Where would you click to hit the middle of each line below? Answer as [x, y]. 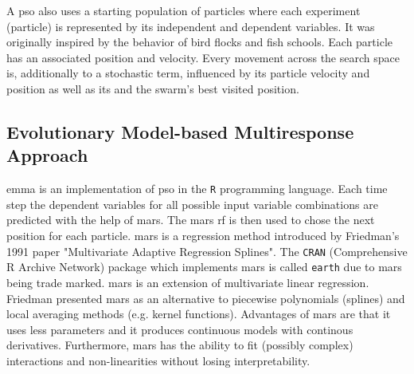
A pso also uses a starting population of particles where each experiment [184, 10]
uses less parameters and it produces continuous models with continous [180, 329]
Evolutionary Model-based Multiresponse [180, 131]
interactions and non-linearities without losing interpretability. [158, 360]
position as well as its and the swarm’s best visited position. [153, 88]
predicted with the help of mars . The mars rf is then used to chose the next [191, 220]
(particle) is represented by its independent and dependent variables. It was [191, 26]
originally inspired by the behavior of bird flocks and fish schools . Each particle [200, 42]
